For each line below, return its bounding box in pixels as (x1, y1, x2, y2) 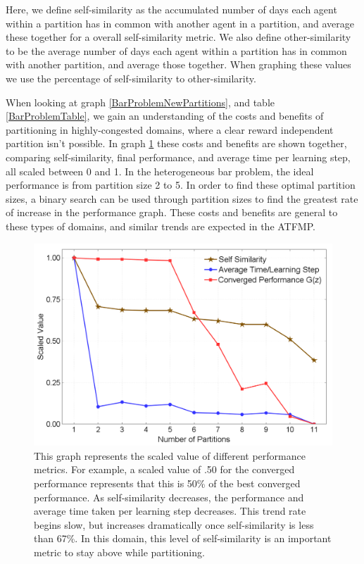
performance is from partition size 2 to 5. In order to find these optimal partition (6, 177, 356, 192)
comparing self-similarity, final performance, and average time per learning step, (6, 149, 351, 164)
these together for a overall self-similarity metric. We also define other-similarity (6, 30, 351, 44)
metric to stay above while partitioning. (34, 545, 205, 560)
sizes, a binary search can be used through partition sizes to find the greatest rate (6, 191, 358, 206)
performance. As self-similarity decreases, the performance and (34, 489, 304, 504)
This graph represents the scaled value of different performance (34, 448, 306, 463)
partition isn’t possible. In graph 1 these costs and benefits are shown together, (6, 136, 347, 151)
